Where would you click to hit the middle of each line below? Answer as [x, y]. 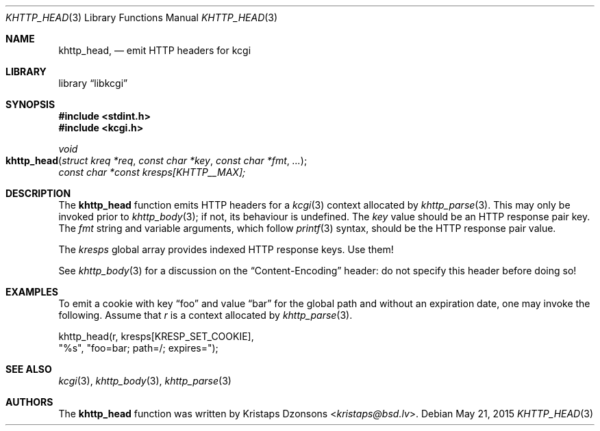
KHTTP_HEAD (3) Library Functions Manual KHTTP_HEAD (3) [142, 17]
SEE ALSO [29, 369]
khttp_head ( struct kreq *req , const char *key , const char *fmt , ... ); [157, 160]
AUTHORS [29, 402]
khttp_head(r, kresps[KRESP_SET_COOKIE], [156, 336]
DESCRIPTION [38, 193]
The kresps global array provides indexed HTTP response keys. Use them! [226, 249]
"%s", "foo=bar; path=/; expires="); [138, 348]
